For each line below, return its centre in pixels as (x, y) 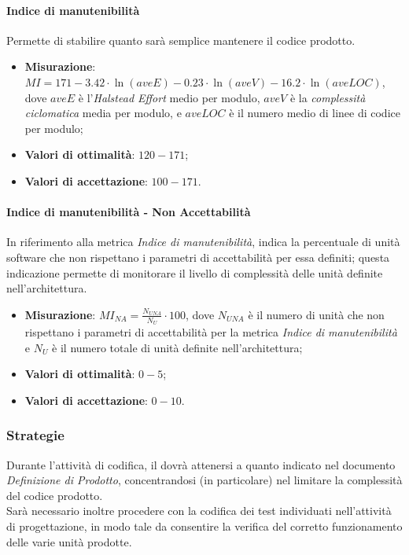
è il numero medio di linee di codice (315, 113)
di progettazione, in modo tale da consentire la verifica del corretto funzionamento (204, 526)
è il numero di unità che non (316, 314)
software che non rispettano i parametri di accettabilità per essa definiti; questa (198, 257)
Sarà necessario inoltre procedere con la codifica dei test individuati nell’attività (199, 511)
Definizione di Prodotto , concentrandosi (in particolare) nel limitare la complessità (204, 480)
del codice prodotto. (55, 495)
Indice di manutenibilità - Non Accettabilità (129, 212)
